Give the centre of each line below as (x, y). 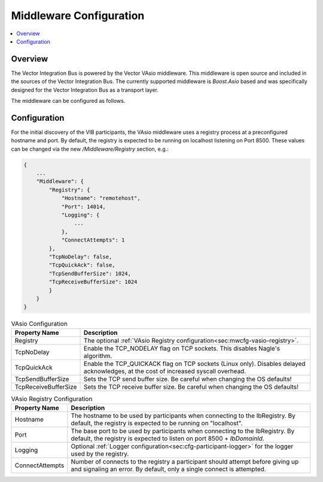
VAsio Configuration (39, 324)
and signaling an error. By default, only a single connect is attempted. (168, 469)
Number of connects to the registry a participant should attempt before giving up (185, 462)
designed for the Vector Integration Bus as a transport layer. (85, 90)
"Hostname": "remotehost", (101, 198)
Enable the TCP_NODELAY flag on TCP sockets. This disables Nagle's (182, 348)
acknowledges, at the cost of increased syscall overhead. (165, 371)
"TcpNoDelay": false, (80, 257)
